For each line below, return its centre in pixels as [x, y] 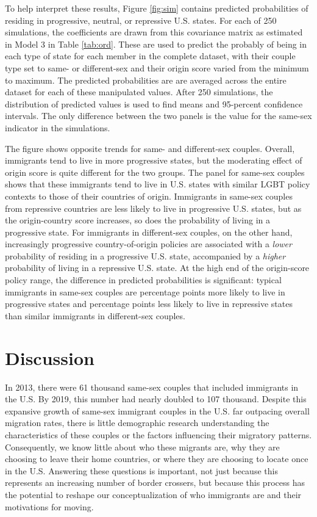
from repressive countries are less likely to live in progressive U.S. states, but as [153, 208]
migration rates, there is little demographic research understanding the [137, 423]
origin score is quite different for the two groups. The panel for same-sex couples [155, 172]
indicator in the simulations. [58, 127]
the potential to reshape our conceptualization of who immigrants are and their [153, 494]
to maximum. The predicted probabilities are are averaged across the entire [146, 80]
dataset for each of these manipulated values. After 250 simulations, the [139, 92]
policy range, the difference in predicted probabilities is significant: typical [143, 280]
